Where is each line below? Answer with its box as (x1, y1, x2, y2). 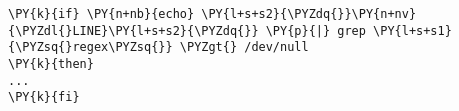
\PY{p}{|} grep (265, 23, 366, 38)
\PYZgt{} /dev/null (179, 40, 309, 55)
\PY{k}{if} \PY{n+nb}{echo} (8, 7, 195, 21)
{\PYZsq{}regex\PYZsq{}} (8, 40, 173, 55)
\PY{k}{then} (8, 56, 94, 71)
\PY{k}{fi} (8, 90, 80, 105)
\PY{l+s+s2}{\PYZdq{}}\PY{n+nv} (201, 7, 417, 21)
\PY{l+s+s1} (373, 23, 452, 38)
